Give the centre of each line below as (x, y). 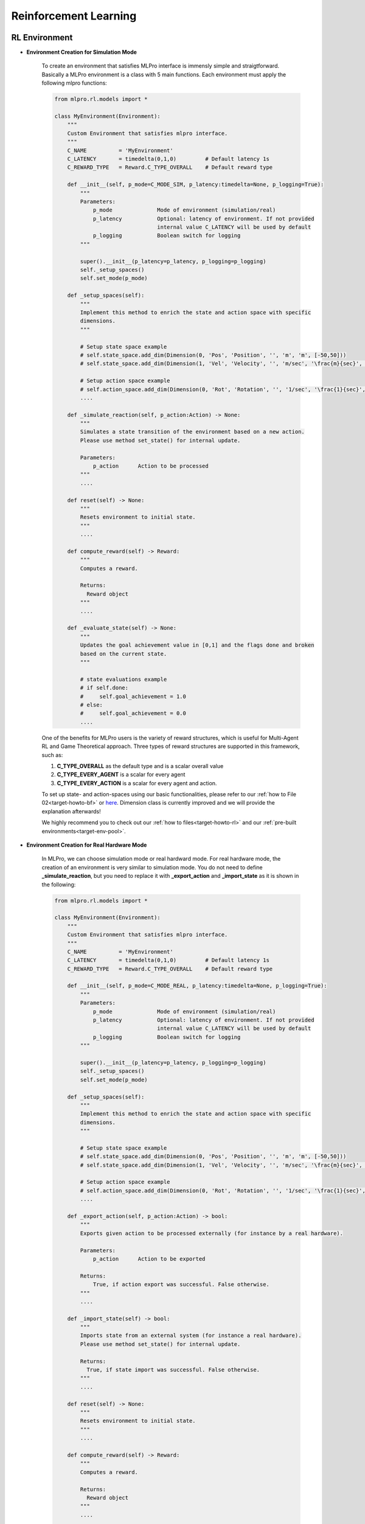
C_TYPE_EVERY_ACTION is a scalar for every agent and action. (137, 783)
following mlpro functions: (75, 83)
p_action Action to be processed (151, 466)
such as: (52, 755)
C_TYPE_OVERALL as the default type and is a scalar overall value (140, 766)
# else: (92, 705)
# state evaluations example (123, 679)
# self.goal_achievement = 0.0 (133, 714)
